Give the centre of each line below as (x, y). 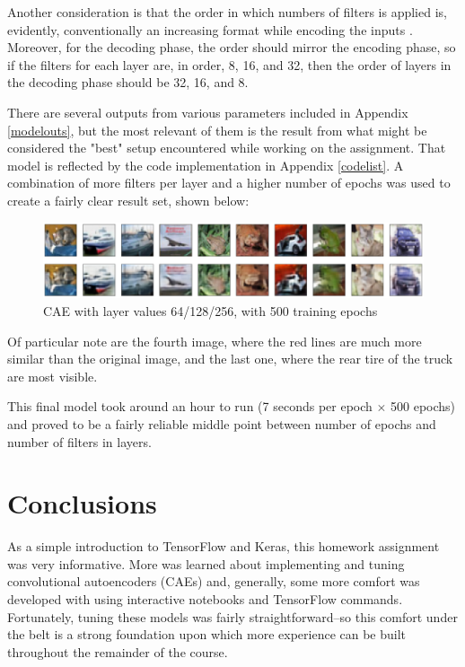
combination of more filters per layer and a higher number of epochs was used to (229, 183)
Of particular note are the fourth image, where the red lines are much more (215, 341)
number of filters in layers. (79, 441)
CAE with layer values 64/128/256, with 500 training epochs (211, 311)
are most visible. (53, 376)
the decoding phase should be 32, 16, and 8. (128, 82)
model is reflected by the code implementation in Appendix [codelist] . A (206, 165)
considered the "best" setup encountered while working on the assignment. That (227, 148)
